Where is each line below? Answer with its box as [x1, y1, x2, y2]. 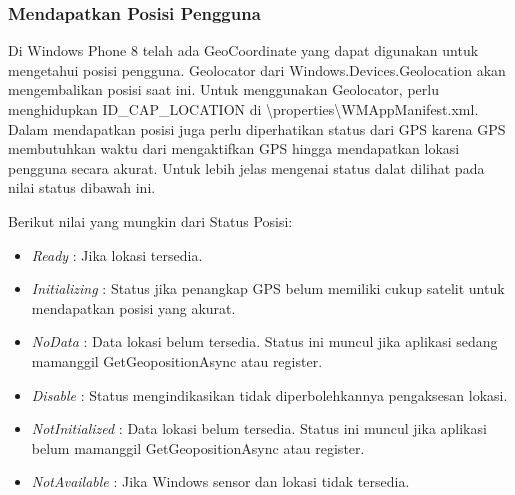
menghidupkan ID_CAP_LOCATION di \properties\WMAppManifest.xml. [8, 99, 479, 119]
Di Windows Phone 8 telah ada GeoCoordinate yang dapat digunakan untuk [8, 40, 479, 61]
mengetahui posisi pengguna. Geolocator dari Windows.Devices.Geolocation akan [8, 59, 506, 80]
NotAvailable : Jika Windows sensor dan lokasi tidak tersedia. [31, 471, 410, 492]
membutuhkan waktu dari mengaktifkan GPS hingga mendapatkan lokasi [8, 138, 460, 159]
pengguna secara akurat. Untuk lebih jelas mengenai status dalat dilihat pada [8, 157, 485, 178]
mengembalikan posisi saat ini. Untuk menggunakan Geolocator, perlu [8, 79, 439, 100]
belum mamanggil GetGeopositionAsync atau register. [31, 437, 365, 458]
